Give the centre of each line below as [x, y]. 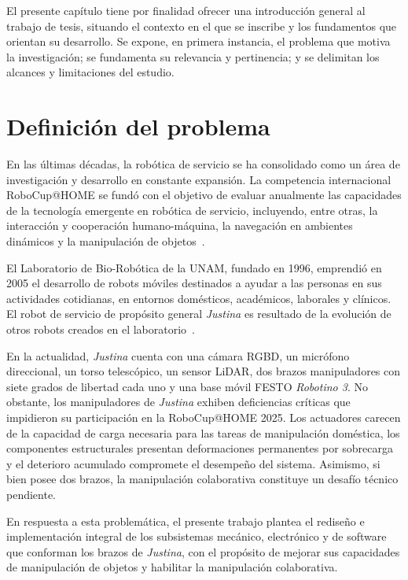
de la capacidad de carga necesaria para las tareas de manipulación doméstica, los [203, 432]
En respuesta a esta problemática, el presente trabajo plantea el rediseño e [186, 521]
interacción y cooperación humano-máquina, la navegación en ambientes [180, 225]
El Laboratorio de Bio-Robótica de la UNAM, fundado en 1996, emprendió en [194, 267]
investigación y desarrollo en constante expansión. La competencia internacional [199, 179]
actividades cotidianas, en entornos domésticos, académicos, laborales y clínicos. [199, 298]
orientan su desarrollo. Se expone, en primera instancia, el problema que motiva [198, 41]
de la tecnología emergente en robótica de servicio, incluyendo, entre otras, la [192, 210]
